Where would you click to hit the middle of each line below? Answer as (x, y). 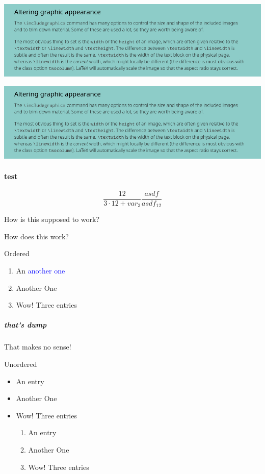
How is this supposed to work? (52, 219)
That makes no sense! (38, 347)
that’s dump (25, 325)
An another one (41, 270)
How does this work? (36, 236)
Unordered (21, 364)
